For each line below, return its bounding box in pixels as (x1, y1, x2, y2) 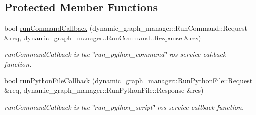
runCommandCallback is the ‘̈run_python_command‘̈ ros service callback (4, 49, 226, 59)
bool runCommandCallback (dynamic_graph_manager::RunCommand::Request (4, 23, 248, 33)
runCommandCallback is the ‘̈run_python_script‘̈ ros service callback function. (4, 101, 244, 112)
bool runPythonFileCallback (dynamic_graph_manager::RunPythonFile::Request (4, 75, 253, 85)
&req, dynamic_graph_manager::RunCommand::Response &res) (4, 32, 201, 42)
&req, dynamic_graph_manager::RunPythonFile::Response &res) (4, 85, 204, 95)
